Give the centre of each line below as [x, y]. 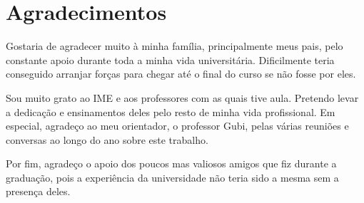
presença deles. [38, 191]
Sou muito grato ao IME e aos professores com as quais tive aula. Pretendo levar [182, 97]
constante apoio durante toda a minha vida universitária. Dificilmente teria [170, 59]
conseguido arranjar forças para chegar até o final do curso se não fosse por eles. [181, 74]
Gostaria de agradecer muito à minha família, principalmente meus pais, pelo [175, 46]
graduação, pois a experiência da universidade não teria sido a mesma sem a [172, 177]
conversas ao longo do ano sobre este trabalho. [107, 139]
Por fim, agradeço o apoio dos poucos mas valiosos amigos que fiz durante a [171, 163]
